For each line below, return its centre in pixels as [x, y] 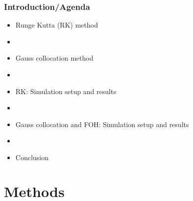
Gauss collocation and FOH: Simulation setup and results [102, 124]
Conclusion [32, 157]
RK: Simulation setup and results [66, 91]
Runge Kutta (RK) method [57, 25]
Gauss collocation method [54, 58]
